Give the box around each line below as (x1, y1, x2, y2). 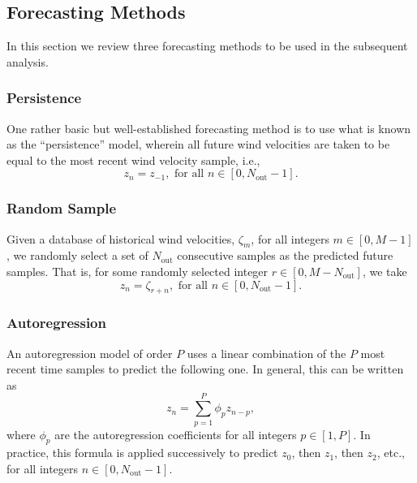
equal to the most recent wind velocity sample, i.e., (6, 151, 260, 168)
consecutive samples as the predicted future (177, 247, 393, 264)
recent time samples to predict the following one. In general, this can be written (6, 360, 404, 377)
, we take (362, 263, 407, 279)
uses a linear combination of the (187, 344, 346, 361)
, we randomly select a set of (6, 247, 148, 264)
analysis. (6, 53, 49, 70)
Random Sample (6, 198, 117, 218)
